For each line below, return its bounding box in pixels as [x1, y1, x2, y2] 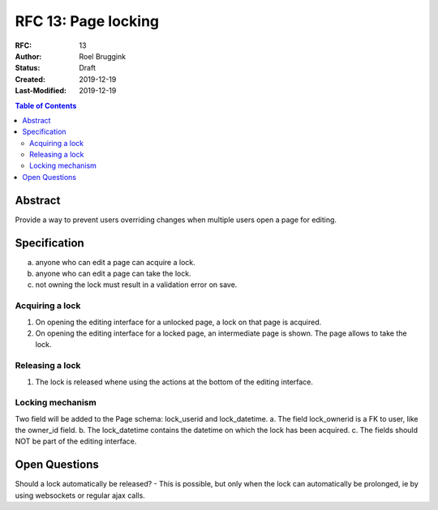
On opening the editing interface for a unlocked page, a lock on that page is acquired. [35, 317, 322, 327]
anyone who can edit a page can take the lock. [35, 268, 191, 279]
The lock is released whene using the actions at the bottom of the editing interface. [35, 377, 314, 387]
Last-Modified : [15, 86, 67, 96]
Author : [15, 51, 42, 61]
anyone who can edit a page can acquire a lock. [35, 257, 195, 267]
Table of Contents [15, 101, 77, 110]
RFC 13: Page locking [15, 12, 160, 30]
